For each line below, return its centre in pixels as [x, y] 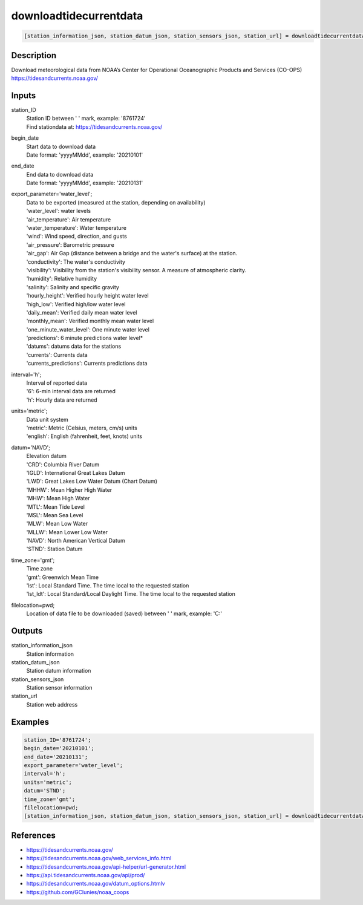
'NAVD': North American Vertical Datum [76, 541]
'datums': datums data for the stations [74, 346]
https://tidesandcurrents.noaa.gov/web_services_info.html [99, 858]
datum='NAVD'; [31, 447]
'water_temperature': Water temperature [77, 228]
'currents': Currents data [57, 354]
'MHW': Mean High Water [58, 498]
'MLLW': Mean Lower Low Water [67, 532]
